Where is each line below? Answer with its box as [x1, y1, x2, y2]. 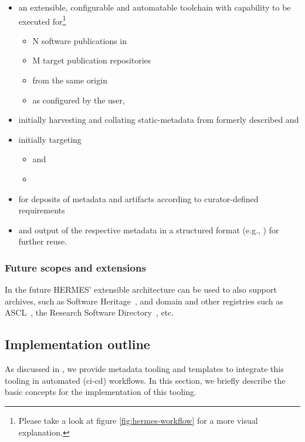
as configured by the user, [32, 93, 125, 106]
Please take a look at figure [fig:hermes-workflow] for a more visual [18, 414, 258, 426]
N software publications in [32, 34, 127, 46]
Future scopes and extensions [5, 260, 146, 274]
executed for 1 [18, 13, 66, 27]
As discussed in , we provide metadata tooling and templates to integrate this [5, 363, 284, 375]
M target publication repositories [32, 54, 151, 66]
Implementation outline [5, 335, 150, 353]
